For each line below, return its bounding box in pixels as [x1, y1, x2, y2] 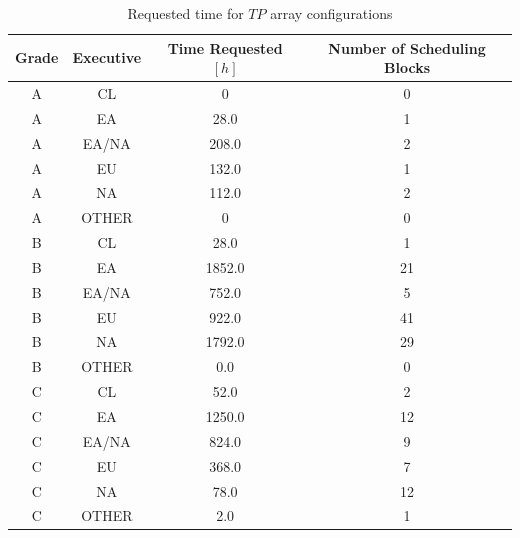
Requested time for [127, 3, 244, 23]
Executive [72, 47, 142, 68]
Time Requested [167, 37, 283, 58]
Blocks [384, 57, 431, 78]
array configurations [270, 3, 393, 23]
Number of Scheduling [328, 37, 486, 58]
